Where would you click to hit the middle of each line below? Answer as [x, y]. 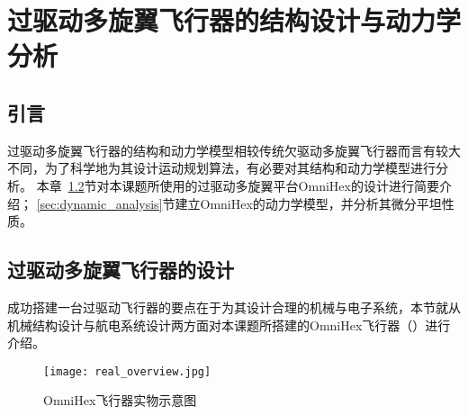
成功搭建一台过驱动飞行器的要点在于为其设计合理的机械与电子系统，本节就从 [234, 307]
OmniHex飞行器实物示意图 [120, 400]
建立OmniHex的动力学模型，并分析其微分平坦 [308, 203]
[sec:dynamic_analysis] [99, 203]
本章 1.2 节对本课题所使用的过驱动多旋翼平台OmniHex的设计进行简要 [238, 185]
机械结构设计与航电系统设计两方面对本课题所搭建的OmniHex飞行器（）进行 [229, 325]
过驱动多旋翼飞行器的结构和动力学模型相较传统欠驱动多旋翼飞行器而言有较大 [234, 150]
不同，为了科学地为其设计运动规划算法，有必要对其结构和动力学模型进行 [221, 168]
